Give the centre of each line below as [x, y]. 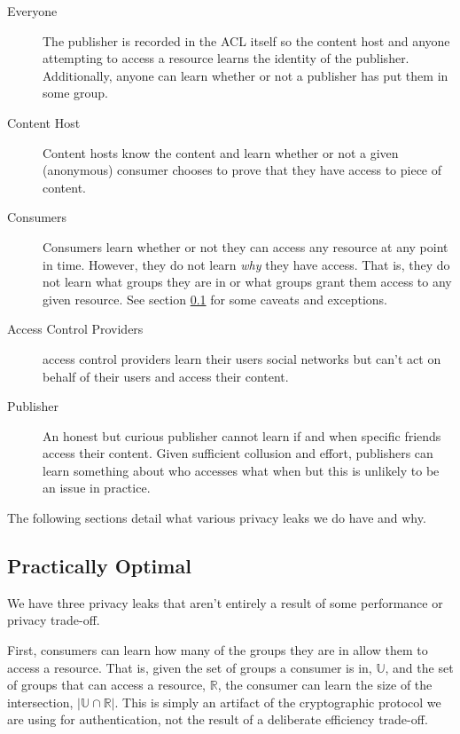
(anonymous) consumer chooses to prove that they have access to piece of [242, 170]
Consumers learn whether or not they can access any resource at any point [246, 246]
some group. [76, 93]
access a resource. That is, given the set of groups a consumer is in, [190, 667]
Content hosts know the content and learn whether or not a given [221, 152]
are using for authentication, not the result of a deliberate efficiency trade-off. [218, 719]
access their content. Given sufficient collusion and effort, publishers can [238, 453]
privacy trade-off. [54, 620]
